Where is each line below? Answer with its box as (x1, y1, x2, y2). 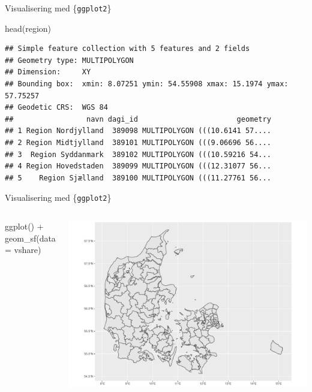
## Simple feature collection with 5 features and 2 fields (5, 44, 250, 53)
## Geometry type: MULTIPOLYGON (5, 56, 134, 65)
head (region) (5, 22, 52, 34)
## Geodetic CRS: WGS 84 (5, 103, 108, 112)
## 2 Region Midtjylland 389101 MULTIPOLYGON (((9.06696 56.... (5, 138, 271, 147)
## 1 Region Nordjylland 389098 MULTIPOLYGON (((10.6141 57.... (5, 126, 271, 135)
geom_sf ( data (5, 231, 56, 244)
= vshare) (5, 243, 41, 256)
